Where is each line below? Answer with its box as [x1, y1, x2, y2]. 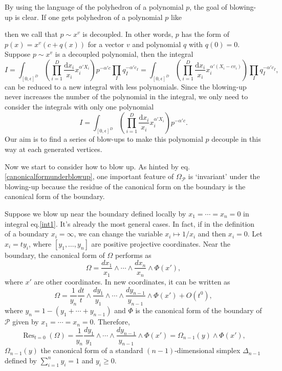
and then [198, 228, 226, 239]
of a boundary [5, 228, 49, 239]
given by [12, 316, 39, 327]
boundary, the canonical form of [5, 249, 105, 260]
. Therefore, [93, 316, 130, 327]
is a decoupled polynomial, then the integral [55, 49, 193, 59]
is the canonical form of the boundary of [135, 305, 262, 316]
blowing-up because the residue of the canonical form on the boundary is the [5, 181, 246, 191]
